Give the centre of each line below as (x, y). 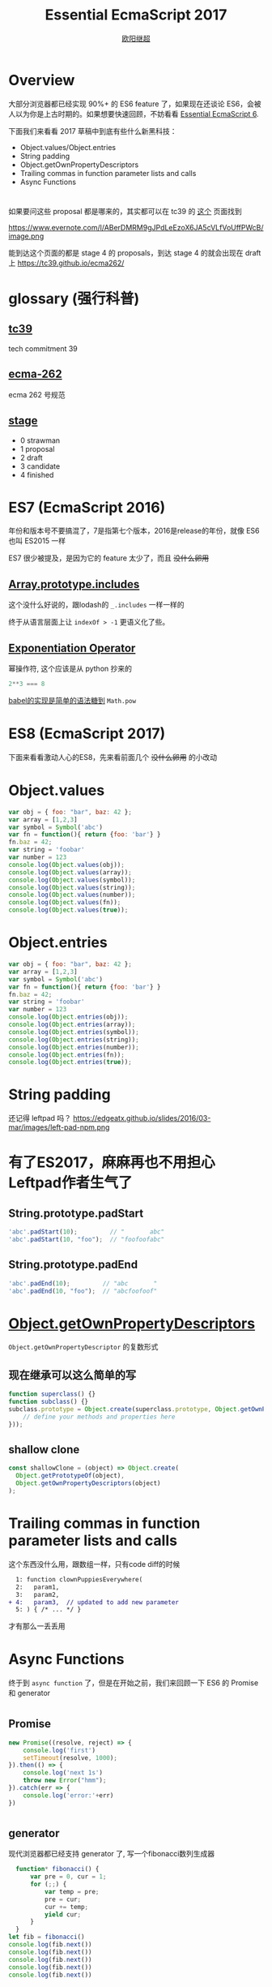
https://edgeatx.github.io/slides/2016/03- (142, 1118)
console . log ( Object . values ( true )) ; (68, 910)
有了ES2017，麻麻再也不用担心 (112, 1163)
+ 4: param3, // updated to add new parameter (94, 1602)
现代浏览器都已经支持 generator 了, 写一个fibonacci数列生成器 (112, 1854)
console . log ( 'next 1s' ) (63, 1773)
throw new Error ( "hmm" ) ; (65, 1781)
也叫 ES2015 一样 (37, 541)
